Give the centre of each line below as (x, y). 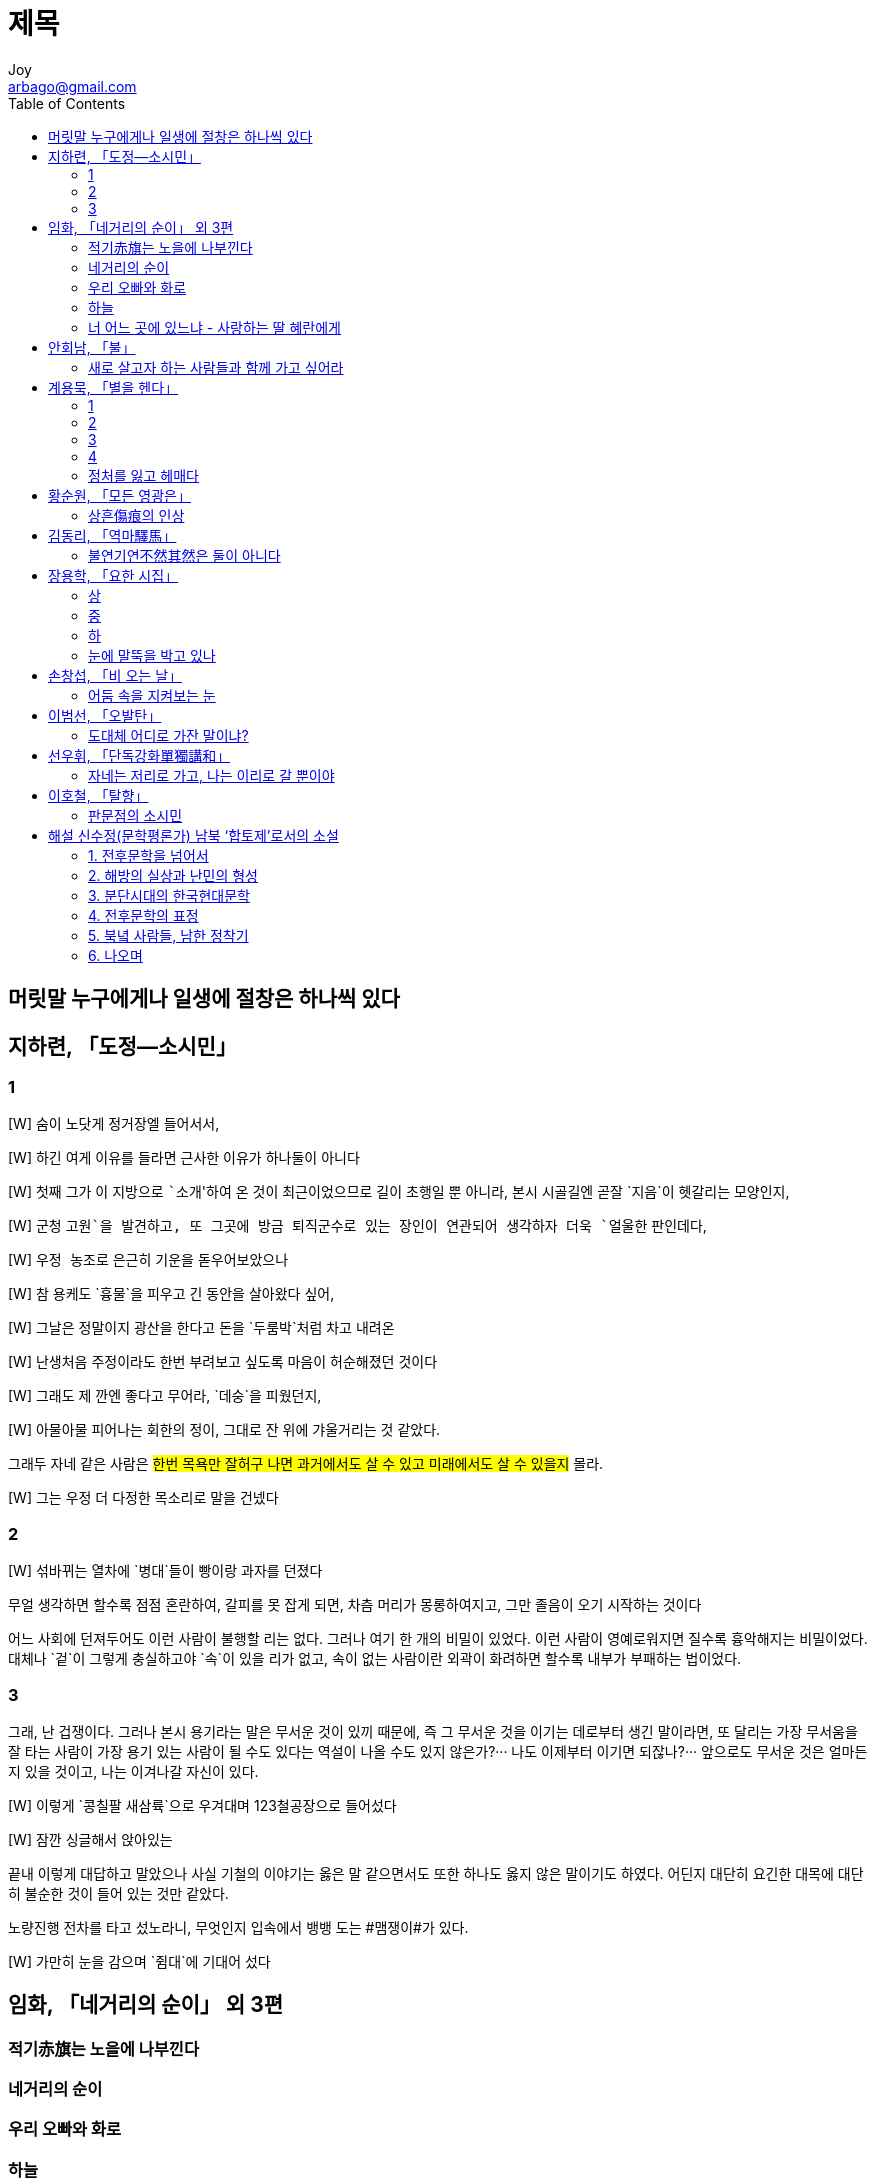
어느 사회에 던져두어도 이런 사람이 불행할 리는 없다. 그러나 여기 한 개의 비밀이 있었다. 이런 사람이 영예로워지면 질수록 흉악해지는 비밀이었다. (438, 1639)
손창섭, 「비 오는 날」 (115, 675)
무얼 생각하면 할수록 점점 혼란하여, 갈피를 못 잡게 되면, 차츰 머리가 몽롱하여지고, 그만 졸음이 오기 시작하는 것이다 (355, 1605)
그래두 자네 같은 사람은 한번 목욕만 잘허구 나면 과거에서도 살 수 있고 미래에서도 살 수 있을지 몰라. (306, 1464)
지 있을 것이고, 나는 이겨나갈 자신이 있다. (133, 1771)
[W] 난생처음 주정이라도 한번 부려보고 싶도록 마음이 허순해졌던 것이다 (223, 1362)
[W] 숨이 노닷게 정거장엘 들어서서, (114, 1124)
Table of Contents (67, 103)
